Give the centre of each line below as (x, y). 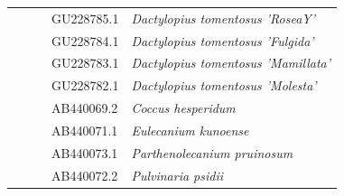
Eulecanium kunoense (190, 130)
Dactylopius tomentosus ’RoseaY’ (223, 18)
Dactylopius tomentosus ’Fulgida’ (223, 40)
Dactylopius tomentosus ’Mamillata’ (231, 63)
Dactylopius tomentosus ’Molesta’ (224, 85)
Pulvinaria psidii (177, 175)
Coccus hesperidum (183, 108)
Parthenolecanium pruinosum (212, 152)
